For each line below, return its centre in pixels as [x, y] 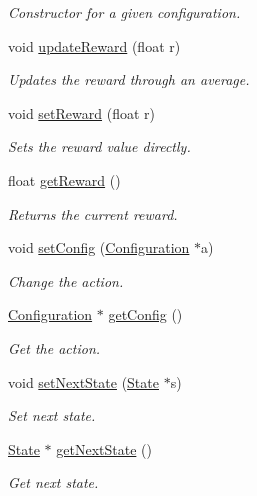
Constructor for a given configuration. [124, 12]
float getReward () [64, 179]
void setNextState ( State [83, 381]
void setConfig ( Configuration [99, 247]
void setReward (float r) [81, 112]
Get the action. [54, 347]
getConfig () [145, 314]
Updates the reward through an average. [129, 79]
